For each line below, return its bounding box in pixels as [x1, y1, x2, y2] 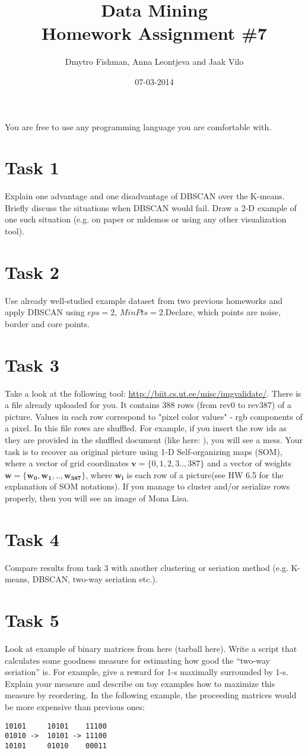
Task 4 [5, 526, 59, 551]
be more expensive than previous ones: [5, 700, 145, 713]
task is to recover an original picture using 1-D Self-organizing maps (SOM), [5, 445, 282, 457]
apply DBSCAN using [5, 306, 85, 318]
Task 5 [5, 608, 59, 632]
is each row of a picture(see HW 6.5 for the [126, 468, 284, 481]
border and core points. [5, 317, 90, 330]
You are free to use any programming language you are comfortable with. [5, 120, 272, 133]
